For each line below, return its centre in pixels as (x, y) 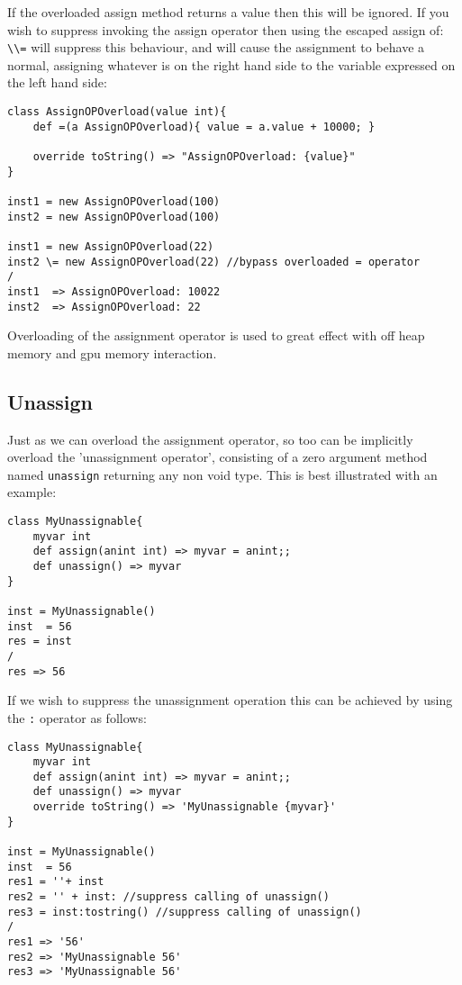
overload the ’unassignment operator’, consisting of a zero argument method (217, 457)
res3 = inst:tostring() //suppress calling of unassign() (185, 912)
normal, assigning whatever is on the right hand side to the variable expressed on (231, 64)
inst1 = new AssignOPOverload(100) (114, 201)
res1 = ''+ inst (56, 882)
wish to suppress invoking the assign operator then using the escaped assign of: (226, 29)
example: (32, 492)
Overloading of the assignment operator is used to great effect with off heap (216, 335)
